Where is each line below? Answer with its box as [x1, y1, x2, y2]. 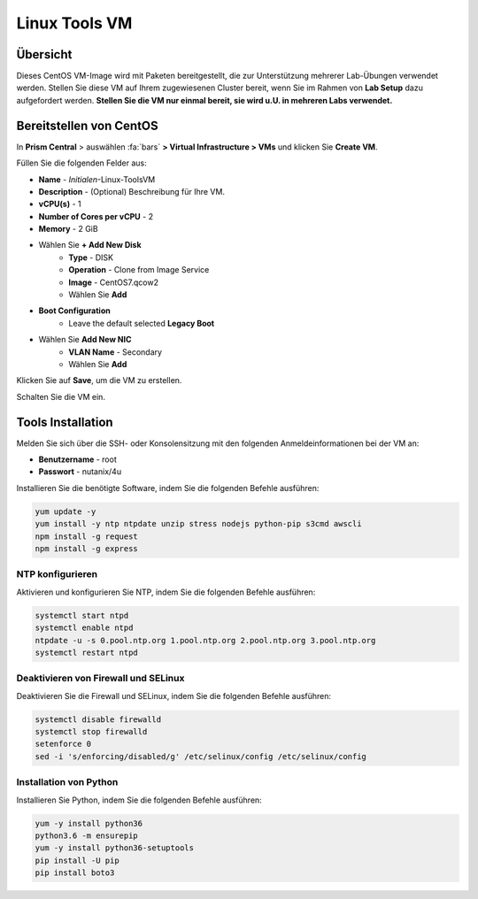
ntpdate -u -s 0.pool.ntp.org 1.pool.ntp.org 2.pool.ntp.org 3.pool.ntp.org [35, 635, 376, 645]
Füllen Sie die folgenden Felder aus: [16, 158, 148, 168]
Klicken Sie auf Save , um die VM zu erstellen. [16, 375, 182, 386]
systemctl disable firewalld [35, 714, 162, 725]
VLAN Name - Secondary [68, 346, 163, 357]
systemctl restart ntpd [35, 647, 139, 657]
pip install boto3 [35, 868, 115, 878]
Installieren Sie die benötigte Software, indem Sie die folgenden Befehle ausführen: [16, 482, 320, 493]
